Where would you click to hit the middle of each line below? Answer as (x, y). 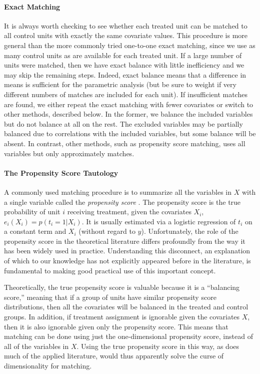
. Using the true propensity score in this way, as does (158, 346)
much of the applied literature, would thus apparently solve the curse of (114, 356)
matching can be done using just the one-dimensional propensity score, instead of (128, 336)
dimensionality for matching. (48, 365)
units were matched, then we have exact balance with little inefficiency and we (124, 65)
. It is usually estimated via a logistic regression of (159, 221)
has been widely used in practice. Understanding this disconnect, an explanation (127, 251)
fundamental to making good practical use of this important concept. (110, 270)
